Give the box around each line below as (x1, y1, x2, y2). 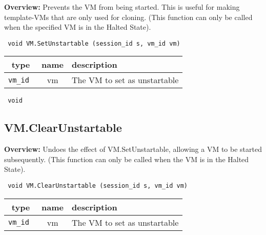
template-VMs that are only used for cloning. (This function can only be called (4, 11, 253, 22)
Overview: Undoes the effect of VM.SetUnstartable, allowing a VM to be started (4, 144, 262, 154)
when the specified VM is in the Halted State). (4, 22, 151, 32)
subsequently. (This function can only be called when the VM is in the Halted (4, 153, 249, 164)
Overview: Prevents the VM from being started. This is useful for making (4, 2, 240, 12)
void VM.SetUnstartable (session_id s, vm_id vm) (8, 40, 180, 47)
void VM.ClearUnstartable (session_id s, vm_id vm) (8, 182, 188, 190)
